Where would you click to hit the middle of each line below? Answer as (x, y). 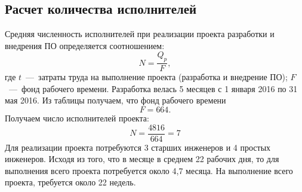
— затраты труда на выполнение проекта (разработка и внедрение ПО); (157, 77)
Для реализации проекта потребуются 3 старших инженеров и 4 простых (138, 147)
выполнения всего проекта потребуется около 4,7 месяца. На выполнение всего (149, 170)
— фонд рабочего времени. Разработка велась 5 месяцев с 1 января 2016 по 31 (153, 88)
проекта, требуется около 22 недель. (70, 182)
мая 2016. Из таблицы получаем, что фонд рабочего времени (115, 100)
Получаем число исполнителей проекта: (77, 118)
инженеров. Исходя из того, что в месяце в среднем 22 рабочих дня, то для (142, 159)
